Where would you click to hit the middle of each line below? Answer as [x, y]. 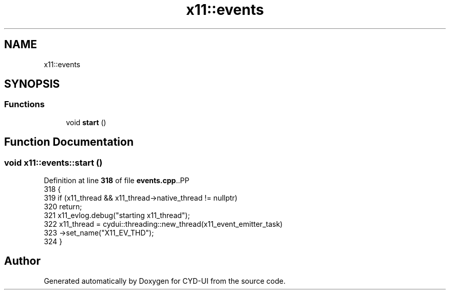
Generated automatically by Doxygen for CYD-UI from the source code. [165, 281]
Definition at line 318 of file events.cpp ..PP [117, 181]
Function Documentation [69, 142]
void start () [86, 122]
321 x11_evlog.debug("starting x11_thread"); [117, 215]
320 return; [63, 207]
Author [22, 261]
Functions [24, 104]
